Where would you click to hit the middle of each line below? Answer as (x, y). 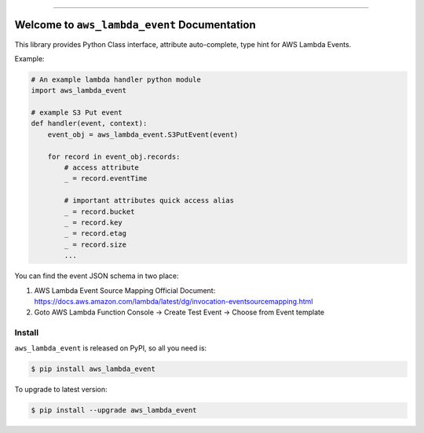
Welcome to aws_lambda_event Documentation (135, 25)
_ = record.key (93, 222)
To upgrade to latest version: (61, 390)
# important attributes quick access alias (149, 201)
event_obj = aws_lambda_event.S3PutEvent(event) (143, 134)
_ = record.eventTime (106, 178)
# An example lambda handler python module (116, 79)
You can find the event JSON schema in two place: (97, 276)
